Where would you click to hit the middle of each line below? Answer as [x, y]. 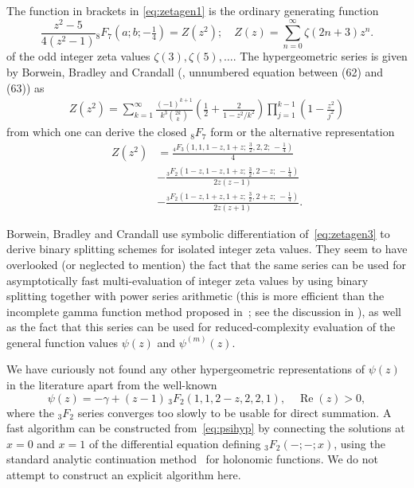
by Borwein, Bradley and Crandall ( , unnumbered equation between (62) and [195, 72]
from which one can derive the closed [97, 132]
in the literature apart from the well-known [112, 385]
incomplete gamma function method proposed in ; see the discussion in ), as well [204, 311]
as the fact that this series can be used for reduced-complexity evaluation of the [201, 327]
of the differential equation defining [175, 443]
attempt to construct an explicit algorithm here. [124, 475]
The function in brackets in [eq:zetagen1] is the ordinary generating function [193, 10]
